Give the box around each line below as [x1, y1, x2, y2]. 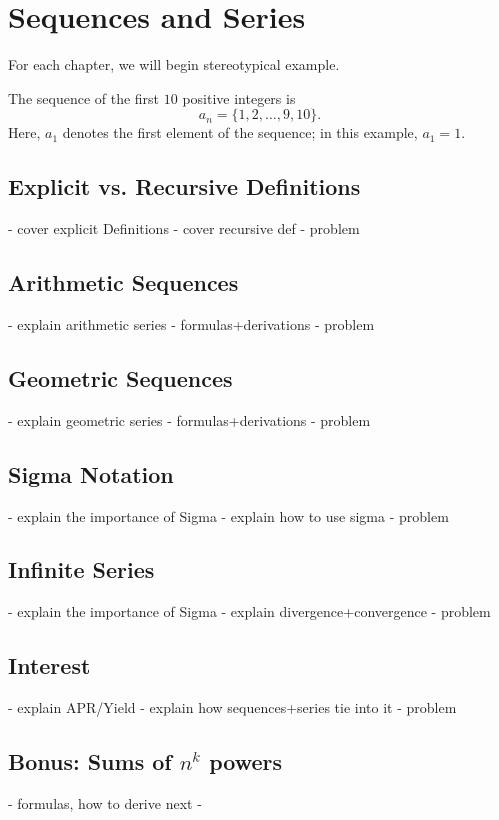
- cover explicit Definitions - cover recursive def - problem [8, 218, 360, 239]
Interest [8, 650, 91, 681]
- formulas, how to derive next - [8, 792, 202, 813]
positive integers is [182, 87, 296, 108]
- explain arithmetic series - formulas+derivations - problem [8, 313, 375, 334]
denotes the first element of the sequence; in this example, [62, 122, 418, 143]
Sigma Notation [8, 458, 174, 489]
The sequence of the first [8, 87, 160, 108]
